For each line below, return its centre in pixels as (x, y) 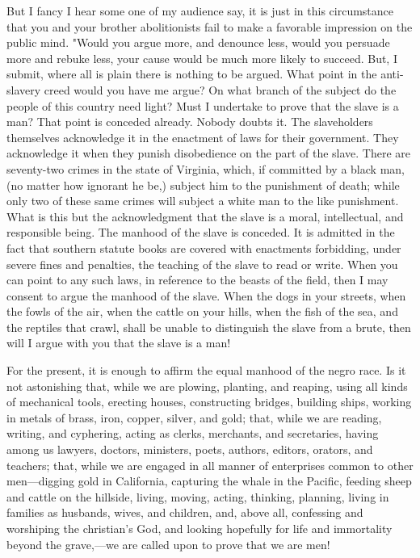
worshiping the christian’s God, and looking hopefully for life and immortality (199, 528)
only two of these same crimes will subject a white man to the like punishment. (203, 201)
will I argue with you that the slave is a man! (119, 343)
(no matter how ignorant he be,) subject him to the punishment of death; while (203, 185)
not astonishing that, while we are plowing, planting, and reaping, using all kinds (207, 386)
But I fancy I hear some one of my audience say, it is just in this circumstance (200, 10)
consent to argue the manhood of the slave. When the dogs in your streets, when (206, 295)
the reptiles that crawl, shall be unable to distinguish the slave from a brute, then (209, 327)
